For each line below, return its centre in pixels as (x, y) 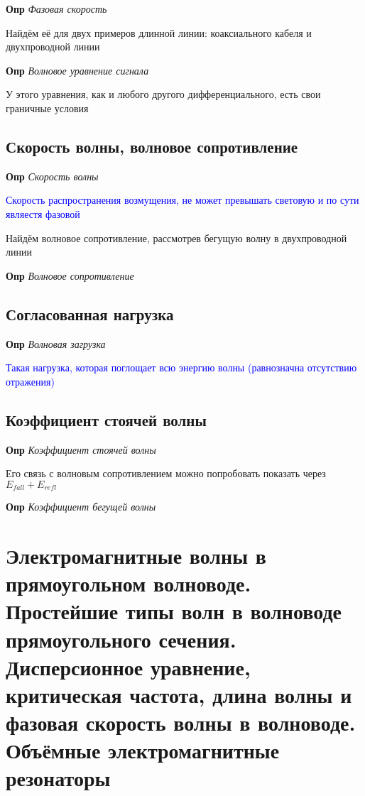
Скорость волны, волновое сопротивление (152, 146)
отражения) (30, 381)
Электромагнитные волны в (136, 555)
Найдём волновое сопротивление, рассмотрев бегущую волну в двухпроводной (176, 238)
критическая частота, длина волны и (179, 694)
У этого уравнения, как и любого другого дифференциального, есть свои (163, 94)
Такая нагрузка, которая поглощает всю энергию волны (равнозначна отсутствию (181, 367)
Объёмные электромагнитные (143, 750)
